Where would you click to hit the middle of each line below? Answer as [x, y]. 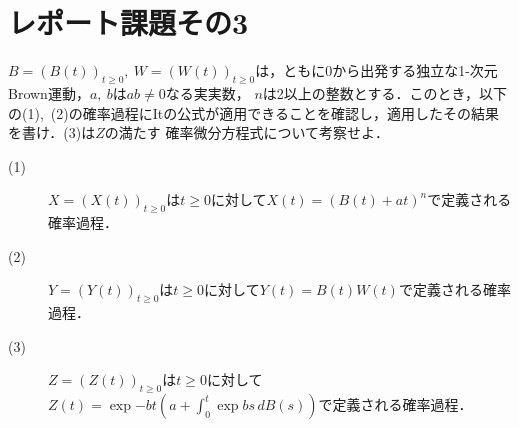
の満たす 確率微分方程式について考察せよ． [247, 132]
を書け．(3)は [52, 132]
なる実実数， [207, 92]
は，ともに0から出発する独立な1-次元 [376, 70]
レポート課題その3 [128, 22]
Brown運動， [49, 92]
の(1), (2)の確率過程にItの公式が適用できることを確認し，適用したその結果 [253, 112]
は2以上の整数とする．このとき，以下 [384, 92]
